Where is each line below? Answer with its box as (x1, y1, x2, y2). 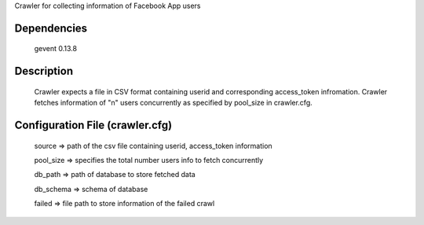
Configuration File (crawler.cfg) (14, 119, 173, 132)
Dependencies (14, 21, 88, 35)
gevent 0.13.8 (34, 44, 78, 53)
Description (14, 65, 74, 78)
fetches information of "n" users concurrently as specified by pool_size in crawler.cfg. (34, 98, 313, 108)
